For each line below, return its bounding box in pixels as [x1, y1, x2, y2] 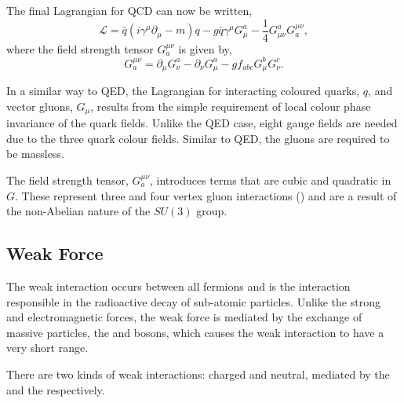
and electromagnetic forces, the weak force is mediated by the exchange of [6, 309, 362, 325]
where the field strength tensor [6, 40, 154, 57]
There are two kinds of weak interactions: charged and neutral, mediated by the [6, 365, 390, 382]
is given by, [178, 40, 232, 57]
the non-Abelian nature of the [6, 203, 151, 219]
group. [196, 203, 227, 219]
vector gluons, [6, 97, 73, 114]
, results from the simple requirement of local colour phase [90, 97, 371, 114]
